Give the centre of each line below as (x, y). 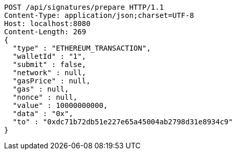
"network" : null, (49, 73)
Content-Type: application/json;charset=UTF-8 (99, 15)
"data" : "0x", (43, 114)
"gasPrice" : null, (51, 81)
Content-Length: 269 (45, 32)
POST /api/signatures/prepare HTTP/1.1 (84, 7)
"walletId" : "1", (49, 56)
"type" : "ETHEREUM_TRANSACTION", (82, 48)
